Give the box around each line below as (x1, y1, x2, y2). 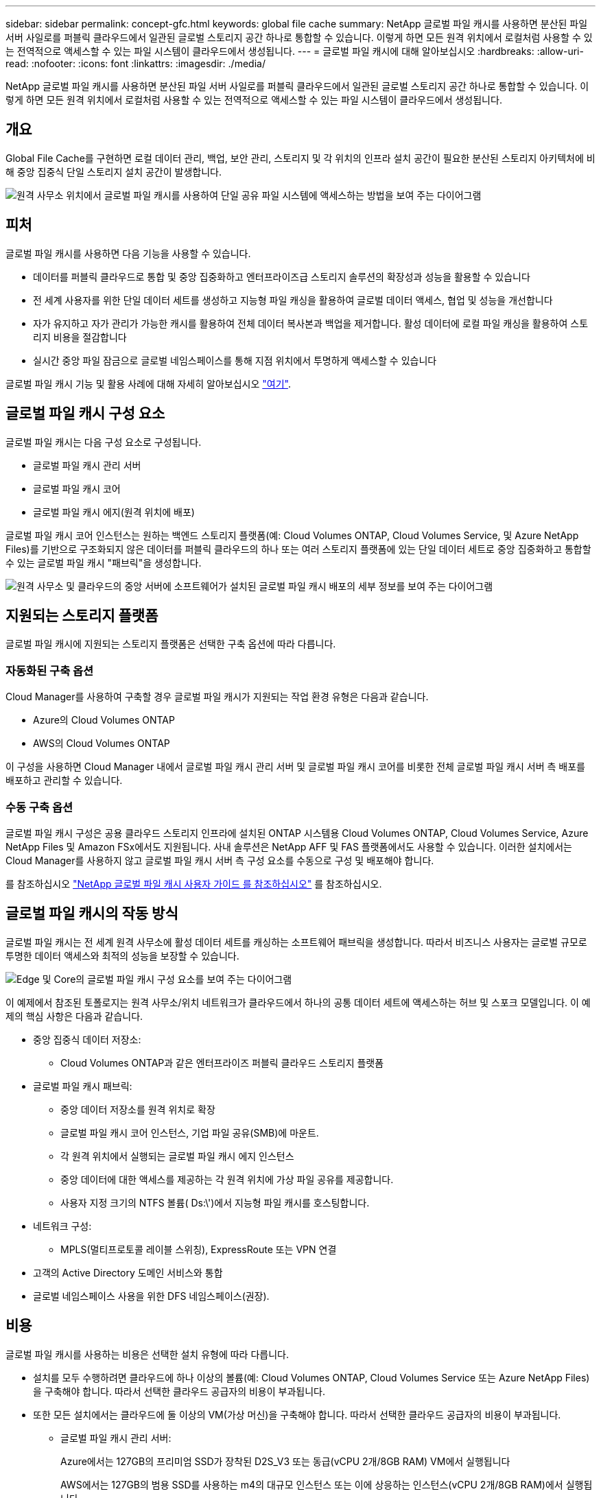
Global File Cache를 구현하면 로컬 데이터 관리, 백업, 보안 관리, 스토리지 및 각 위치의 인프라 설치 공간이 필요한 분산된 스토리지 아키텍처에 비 (5, 152, 596, 164)
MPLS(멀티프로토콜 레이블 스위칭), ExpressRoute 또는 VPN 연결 (60, 1243, 337, 1255)
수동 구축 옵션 (5, 800, 73, 814)
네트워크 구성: (33, 1220, 92, 1232)
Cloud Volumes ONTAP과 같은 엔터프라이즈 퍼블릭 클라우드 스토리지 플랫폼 (60, 1056, 384, 1069)
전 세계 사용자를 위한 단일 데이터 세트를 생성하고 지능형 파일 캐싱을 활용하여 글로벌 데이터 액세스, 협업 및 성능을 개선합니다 (33, 294, 553, 306)
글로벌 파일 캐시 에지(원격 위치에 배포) (33, 506, 195, 518)
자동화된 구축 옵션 (5, 663, 94, 678)
